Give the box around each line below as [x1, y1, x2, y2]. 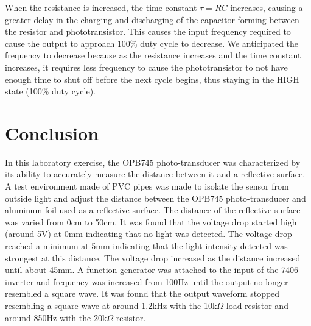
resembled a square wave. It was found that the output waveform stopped [5, 287, 280, 300]
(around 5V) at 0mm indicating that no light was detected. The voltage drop [5, 227, 292, 240]
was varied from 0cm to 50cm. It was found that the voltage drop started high [5, 215, 297, 228]
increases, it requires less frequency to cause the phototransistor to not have [5, 60, 288, 73]
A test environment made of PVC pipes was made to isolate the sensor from [5, 180, 289, 193]
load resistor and [226, 299, 288, 311]
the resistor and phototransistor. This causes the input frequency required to [5, 25, 291, 38]
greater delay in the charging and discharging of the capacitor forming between [5, 13, 299, 26]
